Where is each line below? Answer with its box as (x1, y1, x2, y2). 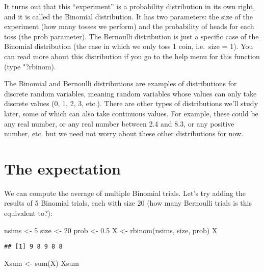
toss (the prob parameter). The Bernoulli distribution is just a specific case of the (4, 31, 259, 41)
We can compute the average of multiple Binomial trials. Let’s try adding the (4, 187, 246, 198)
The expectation (4, 158, 121, 179)
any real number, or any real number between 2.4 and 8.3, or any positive (4, 118, 234, 129)
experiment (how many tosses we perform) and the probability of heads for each (4, 21, 254, 32)
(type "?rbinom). (4, 61, 56, 71)
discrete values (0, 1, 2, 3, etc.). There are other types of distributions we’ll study (4, 98, 258, 109)
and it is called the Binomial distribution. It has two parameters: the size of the (4, 11, 253, 21)
